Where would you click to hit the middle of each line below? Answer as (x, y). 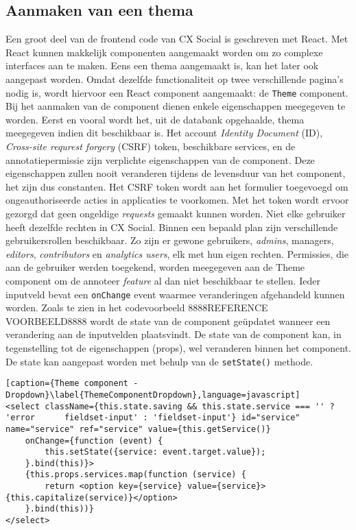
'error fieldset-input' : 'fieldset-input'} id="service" (153, 418)
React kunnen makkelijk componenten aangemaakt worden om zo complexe (164, 52)
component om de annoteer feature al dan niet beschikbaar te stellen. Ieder (163, 280)
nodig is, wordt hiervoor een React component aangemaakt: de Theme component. (177, 92)
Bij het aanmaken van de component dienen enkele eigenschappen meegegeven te (176, 106)
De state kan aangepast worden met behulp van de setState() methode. (159, 361)
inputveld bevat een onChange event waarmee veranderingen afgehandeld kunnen (175, 294)
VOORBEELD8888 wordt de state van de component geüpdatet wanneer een (168, 321)
